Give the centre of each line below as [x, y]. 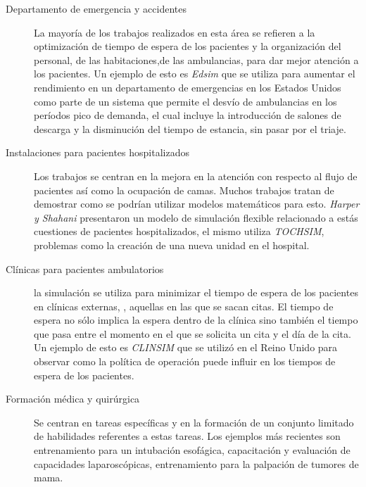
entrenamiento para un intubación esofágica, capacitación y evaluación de [192, 450]
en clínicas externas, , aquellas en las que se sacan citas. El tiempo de [184, 306]
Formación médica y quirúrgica [73, 399]
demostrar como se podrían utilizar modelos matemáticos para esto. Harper [197, 204]
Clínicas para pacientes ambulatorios [85, 268]
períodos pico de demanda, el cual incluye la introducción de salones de [188, 115]
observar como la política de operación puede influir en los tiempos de [185, 361]
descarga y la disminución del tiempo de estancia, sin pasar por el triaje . [190, 128]
